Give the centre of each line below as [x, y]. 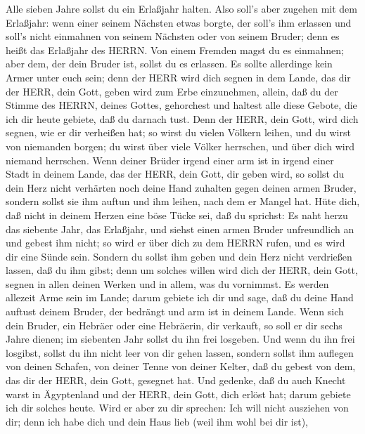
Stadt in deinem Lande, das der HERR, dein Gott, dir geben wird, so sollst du [175, 174]
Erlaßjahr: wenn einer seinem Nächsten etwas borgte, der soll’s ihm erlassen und [179, 22]
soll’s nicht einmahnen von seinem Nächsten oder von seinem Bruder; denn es [173, 36]
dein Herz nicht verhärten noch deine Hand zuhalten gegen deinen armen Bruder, [181, 187]
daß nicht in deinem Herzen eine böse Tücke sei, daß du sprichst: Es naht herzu [177, 215]
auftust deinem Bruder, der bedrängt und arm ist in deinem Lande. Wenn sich [175, 311]
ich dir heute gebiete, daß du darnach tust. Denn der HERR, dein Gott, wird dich [182, 118]
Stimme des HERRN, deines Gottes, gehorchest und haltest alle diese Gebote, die [181, 105]
